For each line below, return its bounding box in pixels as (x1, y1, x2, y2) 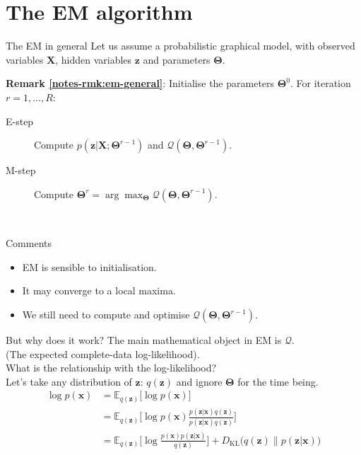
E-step (6, 113, 34, 128)
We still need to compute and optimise (22, 307, 190, 322)
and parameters (143, 52, 211, 67)
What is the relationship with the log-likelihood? (6, 360, 217, 375)
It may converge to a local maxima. (22, 283, 176, 298)
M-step (6, 163, 36, 178)
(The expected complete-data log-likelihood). (6, 346, 200, 361)
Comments (6, 236, 52, 250)
